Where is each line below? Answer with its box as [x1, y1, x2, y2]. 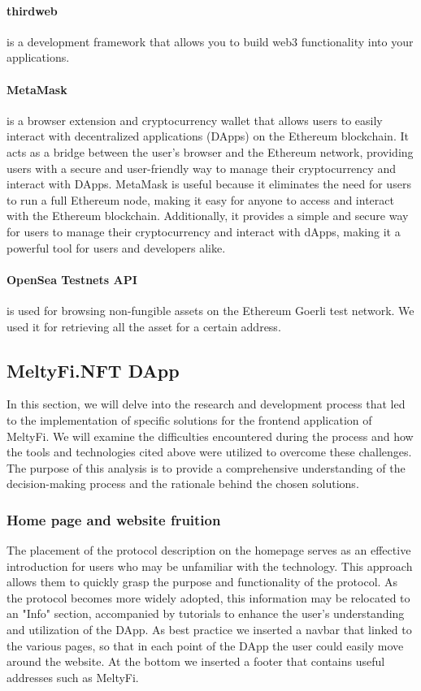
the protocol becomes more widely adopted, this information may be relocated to [7, 589, 410, 606]
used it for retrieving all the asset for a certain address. [7, 317, 281, 335]
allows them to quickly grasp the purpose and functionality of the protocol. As [7, 573, 398, 590]
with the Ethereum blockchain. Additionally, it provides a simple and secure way [7, 207, 409, 224]
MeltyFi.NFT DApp [7, 357, 180, 382]
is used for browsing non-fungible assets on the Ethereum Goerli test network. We [7, 301, 414, 318]
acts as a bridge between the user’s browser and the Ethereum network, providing [7, 143, 414, 160]
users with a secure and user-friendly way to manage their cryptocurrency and [7, 159, 396, 176]
